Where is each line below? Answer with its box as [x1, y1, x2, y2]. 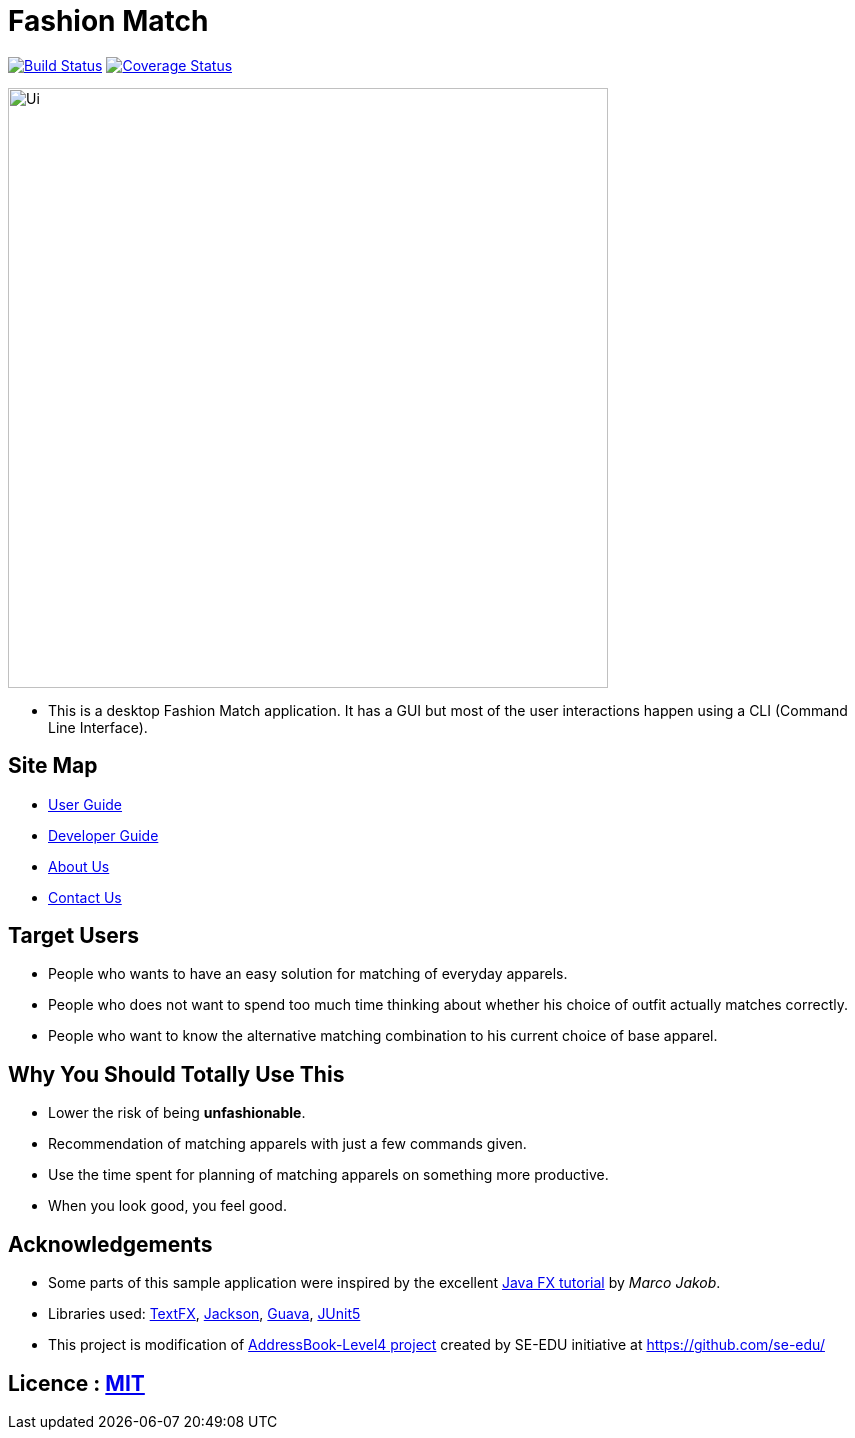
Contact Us [48, 888, 122, 906]
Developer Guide [48, 826, 159, 844]
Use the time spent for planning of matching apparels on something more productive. [48, 1166, 609, 1184]
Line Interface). [48, 718, 148, 736]
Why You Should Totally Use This [8, 1061, 345, 1087]
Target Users [8, 923, 140, 949]
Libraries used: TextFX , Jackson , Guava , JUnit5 [48, 1305, 361, 1323]
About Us [48, 857, 110, 875]
